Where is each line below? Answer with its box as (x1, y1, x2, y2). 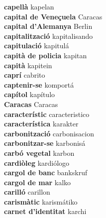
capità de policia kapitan (4, 50, 87, 60)
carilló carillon (4, 187, 50, 197)
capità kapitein (4, 60, 52, 70)
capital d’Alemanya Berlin (4, 21, 93, 31)
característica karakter (4, 118, 79, 129)
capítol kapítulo (4, 89, 55, 100)
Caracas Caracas (4, 99, 58, 109)
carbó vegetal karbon (4, 147, 75, 158)
